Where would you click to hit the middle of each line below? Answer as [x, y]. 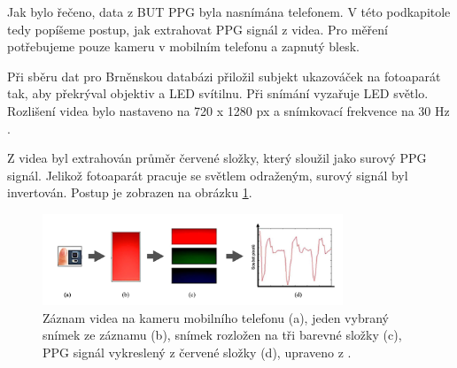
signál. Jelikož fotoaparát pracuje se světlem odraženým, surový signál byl [208, 175]
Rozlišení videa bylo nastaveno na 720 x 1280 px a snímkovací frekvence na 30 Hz [228, 110]
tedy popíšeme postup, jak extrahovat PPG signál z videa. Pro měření [198, 29]
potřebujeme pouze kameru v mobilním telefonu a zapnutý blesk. [184, 46]
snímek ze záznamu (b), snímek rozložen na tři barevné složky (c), [222, 335]
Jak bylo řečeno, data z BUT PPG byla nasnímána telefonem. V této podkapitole [229, 11]
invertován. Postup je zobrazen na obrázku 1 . [130, 192]
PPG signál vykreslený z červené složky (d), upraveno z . [197, 352]
